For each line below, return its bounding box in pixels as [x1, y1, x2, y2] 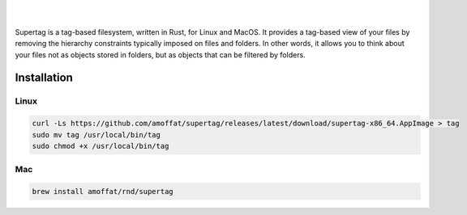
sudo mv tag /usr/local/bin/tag [32, 130, 161, 139]
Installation [15, 71, 73, 85]
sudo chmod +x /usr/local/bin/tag [32, 141, 169, 150]
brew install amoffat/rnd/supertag [32, 187, 174, 196]
